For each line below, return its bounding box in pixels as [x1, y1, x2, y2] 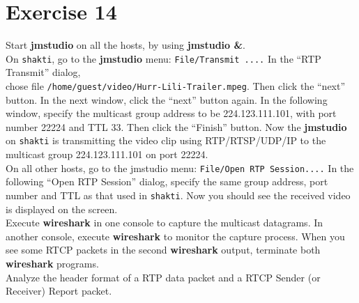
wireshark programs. [6, 256, 99, 270]
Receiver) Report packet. [6, 283, 112, 298]
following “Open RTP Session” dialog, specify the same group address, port [6, 174, 328, 189]
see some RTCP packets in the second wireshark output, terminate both [6, 242, 321, 257]
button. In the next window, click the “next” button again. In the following [6, 92, 328, 107]
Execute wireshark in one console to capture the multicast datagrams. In [6, 215, 323, 230]
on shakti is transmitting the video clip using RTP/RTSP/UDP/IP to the [6, 133, 326, 148]
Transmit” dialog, [6, 65, 81, 79]
